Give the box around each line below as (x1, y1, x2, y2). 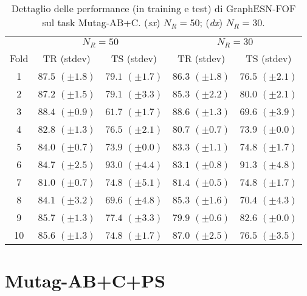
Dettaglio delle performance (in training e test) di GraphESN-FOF (11, 1, 296, 15)
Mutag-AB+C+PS (5, 268, 165, 293)
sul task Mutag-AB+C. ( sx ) (42, 15, 160, 29)
